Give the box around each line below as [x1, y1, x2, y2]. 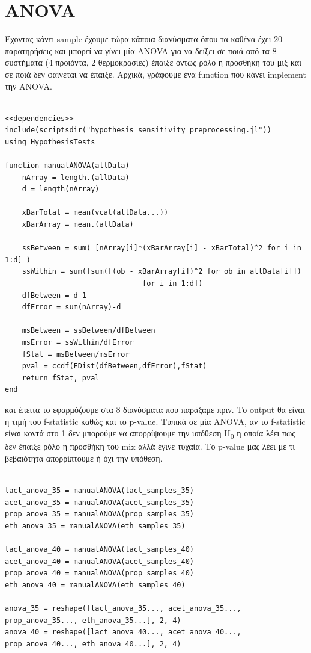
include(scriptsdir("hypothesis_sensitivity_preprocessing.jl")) [5, 126, 271, 135]
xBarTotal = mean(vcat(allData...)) [22, 208, 169, 217]
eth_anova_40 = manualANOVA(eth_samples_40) [5, 580, 186, 589]
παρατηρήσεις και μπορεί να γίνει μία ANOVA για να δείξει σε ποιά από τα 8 [5, 44, 277, 57]
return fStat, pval [22, 373, 100, 382]
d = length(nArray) [22, 185, 100, 194]
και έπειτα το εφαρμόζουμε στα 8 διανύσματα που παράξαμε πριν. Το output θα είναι [5, 403, 305, 415]
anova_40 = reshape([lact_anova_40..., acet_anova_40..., [5, 628, 241, 637]
